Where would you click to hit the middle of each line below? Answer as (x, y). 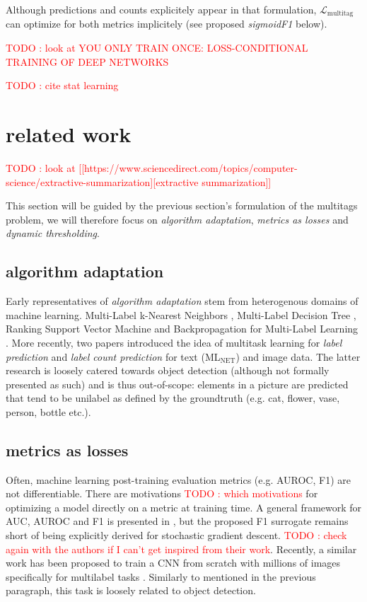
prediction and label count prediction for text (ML (113, 356)
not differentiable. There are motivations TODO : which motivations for (162, 493)
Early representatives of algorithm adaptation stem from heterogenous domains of (182, 301)
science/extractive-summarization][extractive (102, 181)
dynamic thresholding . (53, 233)
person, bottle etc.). (48, 411)
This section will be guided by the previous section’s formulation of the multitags (182, 206)
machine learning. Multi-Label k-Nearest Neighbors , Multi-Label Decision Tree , (181, 314)
